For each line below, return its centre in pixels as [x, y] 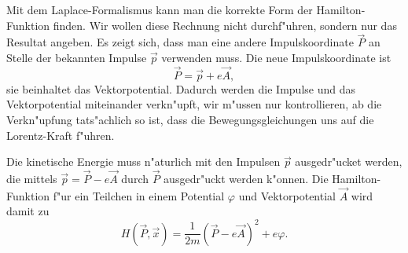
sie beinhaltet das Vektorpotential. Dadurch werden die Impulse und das [181, 88]
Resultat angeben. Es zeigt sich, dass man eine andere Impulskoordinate [180, 42]
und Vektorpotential [287, 195]
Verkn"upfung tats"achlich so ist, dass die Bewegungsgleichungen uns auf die [190, 119]
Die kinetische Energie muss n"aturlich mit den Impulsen [143, 161]
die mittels [32, 178]
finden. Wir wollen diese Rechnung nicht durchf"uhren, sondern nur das [225, 25]
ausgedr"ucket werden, [349, 161]
